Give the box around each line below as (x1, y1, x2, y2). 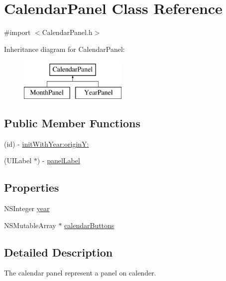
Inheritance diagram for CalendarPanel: (4, 43, 125, 54)
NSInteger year (4, 203, 50, 214)
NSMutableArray (4, 220, 56, 230)
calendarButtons (64, 220, 114, 230)
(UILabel (4, 155, 32, 166)
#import (4, 27, 31, 37)
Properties (4, 180, 59, 195)
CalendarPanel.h (42, 27, 93, 37)
